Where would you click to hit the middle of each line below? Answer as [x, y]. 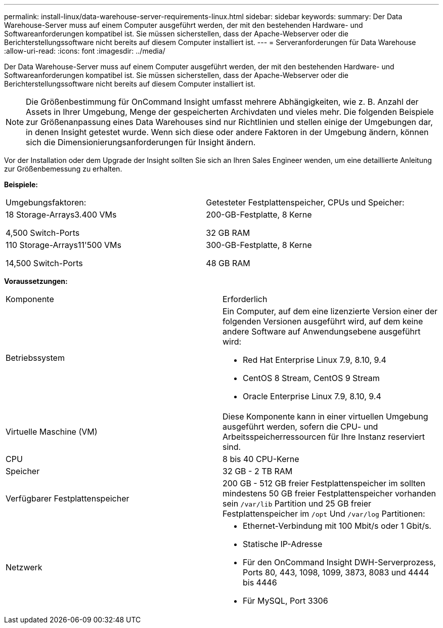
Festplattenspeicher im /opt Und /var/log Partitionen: [324, 514]
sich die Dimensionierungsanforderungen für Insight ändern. [141, 142]
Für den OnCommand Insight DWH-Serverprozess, [339, 562]
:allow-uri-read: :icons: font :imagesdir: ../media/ [85, 51]
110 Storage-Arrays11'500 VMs [63, 245]
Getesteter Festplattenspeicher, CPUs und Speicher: [305, 202]
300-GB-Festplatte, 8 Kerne [259, 245]
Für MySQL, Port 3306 [285, 601]
